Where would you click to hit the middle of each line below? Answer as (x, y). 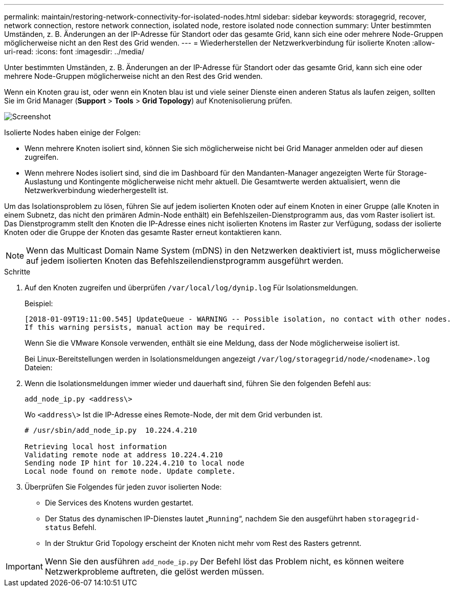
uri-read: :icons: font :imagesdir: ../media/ (74, 51)
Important (24, 566)
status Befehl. (71, 527)
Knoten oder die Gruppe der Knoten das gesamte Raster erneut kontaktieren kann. (143, 232)
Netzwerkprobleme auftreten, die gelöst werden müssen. (154, 572)
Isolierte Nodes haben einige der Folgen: (72, 132)
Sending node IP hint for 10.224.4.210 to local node (134, 463)
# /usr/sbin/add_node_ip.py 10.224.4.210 (111, 430)
